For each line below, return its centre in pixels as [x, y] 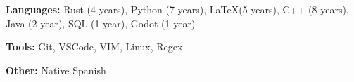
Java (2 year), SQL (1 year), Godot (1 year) [101, 23]
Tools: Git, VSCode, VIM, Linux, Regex [94, 47]
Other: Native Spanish [56, 70]
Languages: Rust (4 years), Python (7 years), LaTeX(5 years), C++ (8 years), [177, 9]
